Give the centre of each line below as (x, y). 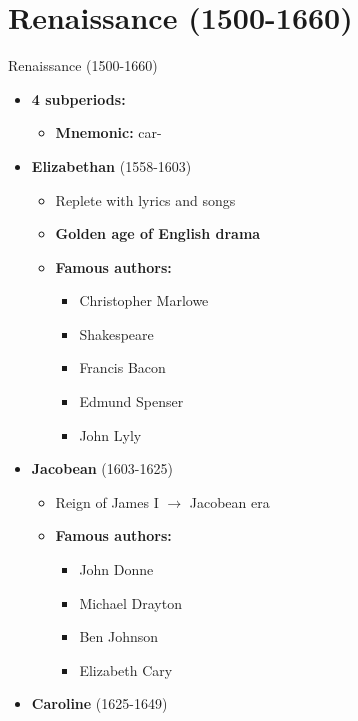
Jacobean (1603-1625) (102, 468)
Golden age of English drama (158, 233)
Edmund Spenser (131, 401)
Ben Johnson (119, 636)
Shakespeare (116, 333)
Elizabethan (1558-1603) (111, 165)
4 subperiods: (78, 98)
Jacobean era (229, 501)
